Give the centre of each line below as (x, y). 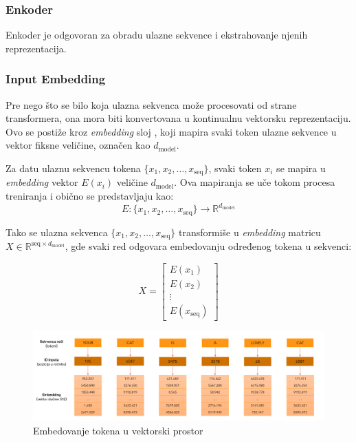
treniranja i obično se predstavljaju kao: (90, 196)
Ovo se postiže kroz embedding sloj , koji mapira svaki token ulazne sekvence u (171, 131)
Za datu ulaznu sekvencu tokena (73, 168)
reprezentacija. (36, 48)
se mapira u (301, 168)
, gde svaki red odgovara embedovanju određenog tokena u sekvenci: (208, 246)
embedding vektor (42, 182)
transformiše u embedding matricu (250, 232)
